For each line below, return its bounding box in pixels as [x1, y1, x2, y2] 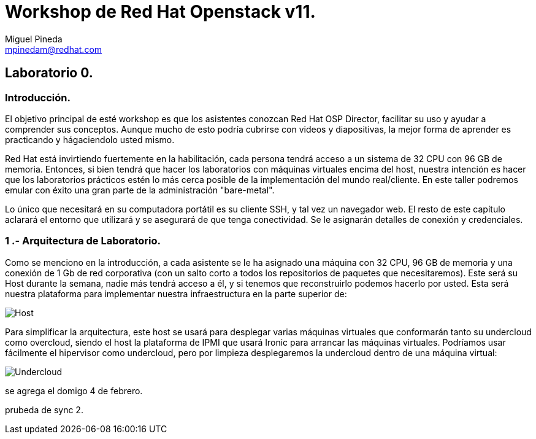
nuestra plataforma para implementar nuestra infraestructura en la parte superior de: [5, 288, 347, 299]
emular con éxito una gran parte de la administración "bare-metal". [5, 184, 275, 195]
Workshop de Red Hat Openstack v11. [5, 1, 316, 22]
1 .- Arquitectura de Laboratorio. [5, 235, 161, 247]
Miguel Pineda [5, 33, 63, 44]
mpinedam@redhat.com [5, 44, 102, 55]
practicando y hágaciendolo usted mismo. [5, 134, 175, 145]
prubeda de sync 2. [5, 404, 83, 415]
